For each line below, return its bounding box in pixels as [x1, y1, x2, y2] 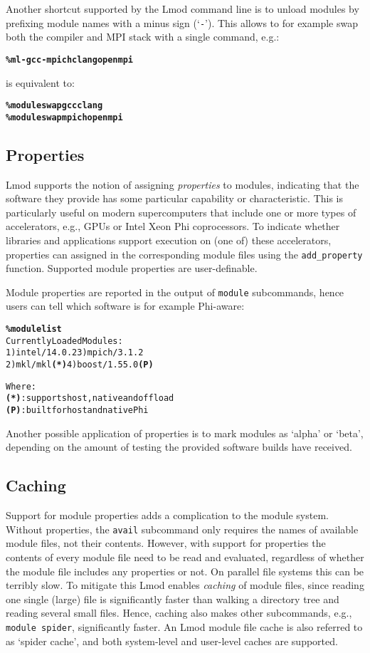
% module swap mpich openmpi [6, 112, 123, 122]
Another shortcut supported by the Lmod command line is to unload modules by [6, 1, 359, 16]
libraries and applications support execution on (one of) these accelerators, [6, 232, 332, 247]
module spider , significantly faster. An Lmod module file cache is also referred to [6, 619, 363, 634]
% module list [6, 324, 62, 335]
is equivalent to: [6, 75, 75, 90]
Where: [6, 381, 36, 392]
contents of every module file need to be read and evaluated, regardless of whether [6, 549, 364, 564]
